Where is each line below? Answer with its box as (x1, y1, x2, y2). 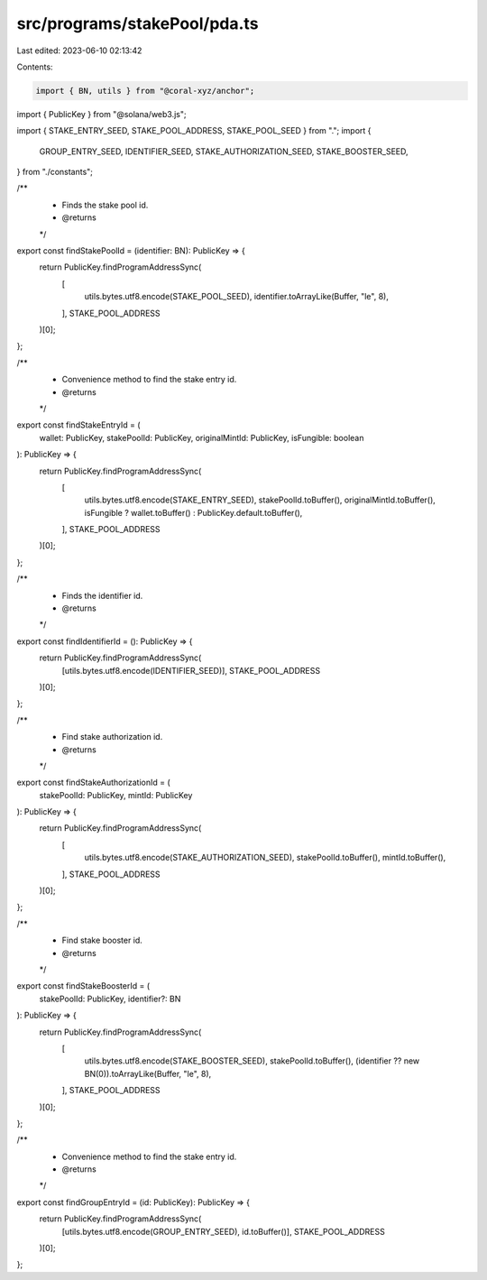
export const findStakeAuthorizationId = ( (16, 777, 170, 788)
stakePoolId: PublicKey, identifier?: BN (39, 993, 181, 1004)
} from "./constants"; (16, 167, 94, 178)
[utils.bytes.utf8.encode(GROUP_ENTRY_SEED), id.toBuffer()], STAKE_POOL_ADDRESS (61, 1226, 385, 1237)
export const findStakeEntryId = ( (16, 419, 141, 430)
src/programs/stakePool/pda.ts (16, 14, 259, 33)
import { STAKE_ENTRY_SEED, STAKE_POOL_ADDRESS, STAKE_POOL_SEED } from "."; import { (16, 125, 372, 136)
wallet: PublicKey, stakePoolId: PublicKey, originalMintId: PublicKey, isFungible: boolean (39, 432, 364, 443)
